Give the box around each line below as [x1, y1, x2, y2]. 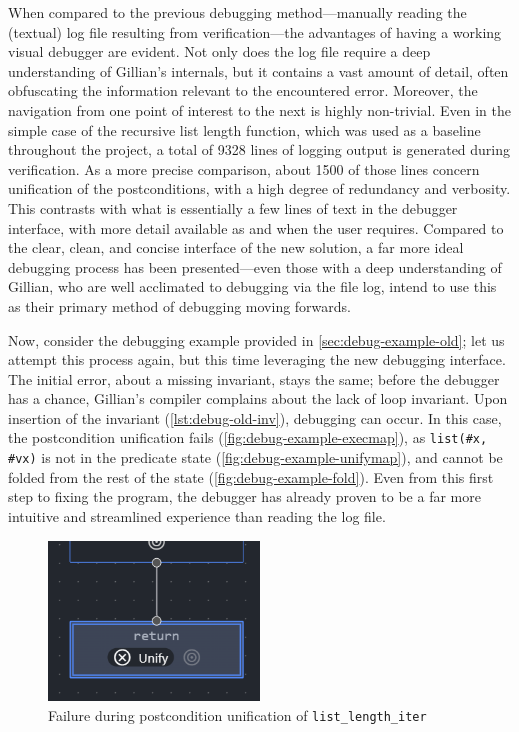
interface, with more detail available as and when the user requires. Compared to [8, 217, 504, 238]
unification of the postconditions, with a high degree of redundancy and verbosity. [8, 178, 511, 199]
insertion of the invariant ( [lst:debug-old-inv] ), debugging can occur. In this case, [8, 407, 502, 428]
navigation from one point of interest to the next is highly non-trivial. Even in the [8, 99, 511, 120]
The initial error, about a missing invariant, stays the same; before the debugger [8, 368, 500, 389]
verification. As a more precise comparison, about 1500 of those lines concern [8, 158, 480, 179]
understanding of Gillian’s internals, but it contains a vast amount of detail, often [8, 60, 509, 81]
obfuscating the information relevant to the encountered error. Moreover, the [8, 80, 478, 101]
